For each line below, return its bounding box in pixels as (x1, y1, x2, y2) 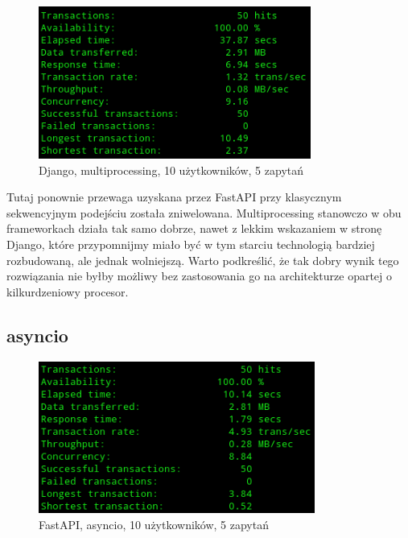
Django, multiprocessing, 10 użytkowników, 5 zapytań (39, 161, 304, 178)
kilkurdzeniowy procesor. (6, 283, 129, 300)
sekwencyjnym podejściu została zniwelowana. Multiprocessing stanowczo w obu (6, 204, 402, 221)
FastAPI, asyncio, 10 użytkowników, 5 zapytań (39, 516, 269, 533)
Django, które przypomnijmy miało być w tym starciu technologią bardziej (6, 235, 375, 252)
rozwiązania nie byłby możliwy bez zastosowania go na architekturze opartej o (6, 267, 393, 284)
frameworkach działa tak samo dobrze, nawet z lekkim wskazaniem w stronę (6, 220, 382, 237)
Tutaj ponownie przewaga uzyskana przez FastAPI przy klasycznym (6, 188, 342, 205)
